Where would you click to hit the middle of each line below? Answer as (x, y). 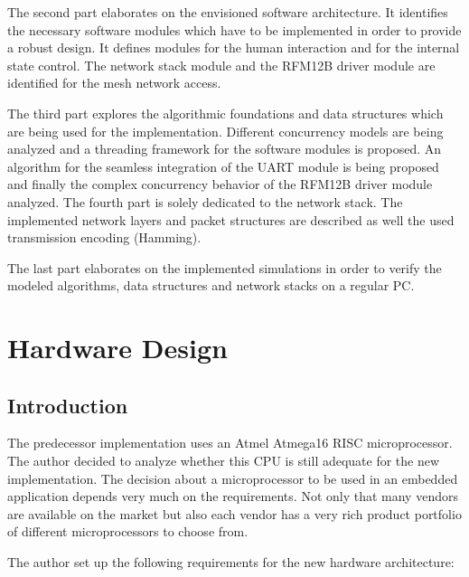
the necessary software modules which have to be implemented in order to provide (234, 29)
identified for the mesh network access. (114, 83)
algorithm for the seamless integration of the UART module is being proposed (223, 166)
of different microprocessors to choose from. (128, 531)
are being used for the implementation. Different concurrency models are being (225, 131)
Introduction (68, 405)
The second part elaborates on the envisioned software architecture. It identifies (228, 12)
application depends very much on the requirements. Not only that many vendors (233, 496)
